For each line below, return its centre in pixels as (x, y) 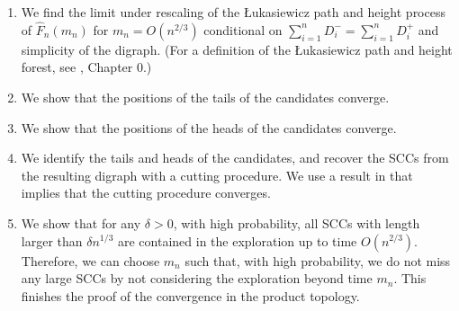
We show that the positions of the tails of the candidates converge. (205, 97)
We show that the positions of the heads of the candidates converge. (209, 127)
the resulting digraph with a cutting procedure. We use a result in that (217, 175)
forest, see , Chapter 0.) (86, 67)
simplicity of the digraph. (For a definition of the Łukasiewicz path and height (237, 49)
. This (410, 278)
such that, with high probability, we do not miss (318, 260)
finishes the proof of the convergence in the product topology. (190, 295)
